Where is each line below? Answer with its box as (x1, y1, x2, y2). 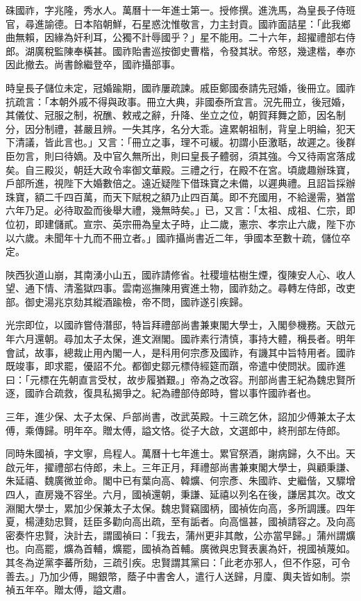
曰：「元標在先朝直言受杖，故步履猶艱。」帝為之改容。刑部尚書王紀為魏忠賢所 (6, 372, 355, 386)
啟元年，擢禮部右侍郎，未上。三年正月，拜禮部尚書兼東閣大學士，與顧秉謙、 (6, 459, 355, 474)
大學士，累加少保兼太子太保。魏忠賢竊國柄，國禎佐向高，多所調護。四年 (24, 500, 355, 515)
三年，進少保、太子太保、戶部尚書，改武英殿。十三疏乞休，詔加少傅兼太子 (6, 409, 346, 424)
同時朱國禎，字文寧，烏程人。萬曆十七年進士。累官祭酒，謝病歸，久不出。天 (6, 446, 355, 461)
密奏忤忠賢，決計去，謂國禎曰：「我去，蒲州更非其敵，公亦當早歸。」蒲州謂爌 (6, 527, 355, 542)
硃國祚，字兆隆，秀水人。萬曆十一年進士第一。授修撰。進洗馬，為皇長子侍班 (6, 3, 355, 17)
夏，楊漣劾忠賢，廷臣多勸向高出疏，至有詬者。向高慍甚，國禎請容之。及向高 (6, 514, 355, 529)
